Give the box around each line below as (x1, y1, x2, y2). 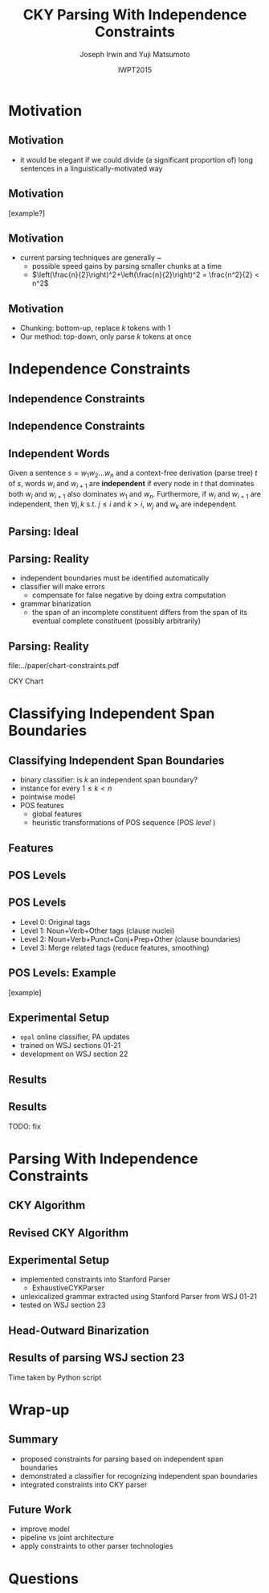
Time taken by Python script (8, 1372, 102, 1382)
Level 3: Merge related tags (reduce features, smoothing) (19, 943, 210, 952)
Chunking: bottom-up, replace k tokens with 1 (19, 324, 171, 333)
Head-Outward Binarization (8, 1323, 150, 1337)
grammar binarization (19, 599, 92, 609)
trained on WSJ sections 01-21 (19, 1041, 121, 1050)
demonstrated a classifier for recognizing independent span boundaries (19, 1471, 259, 1480)
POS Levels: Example (8, 966, 116, 980)
